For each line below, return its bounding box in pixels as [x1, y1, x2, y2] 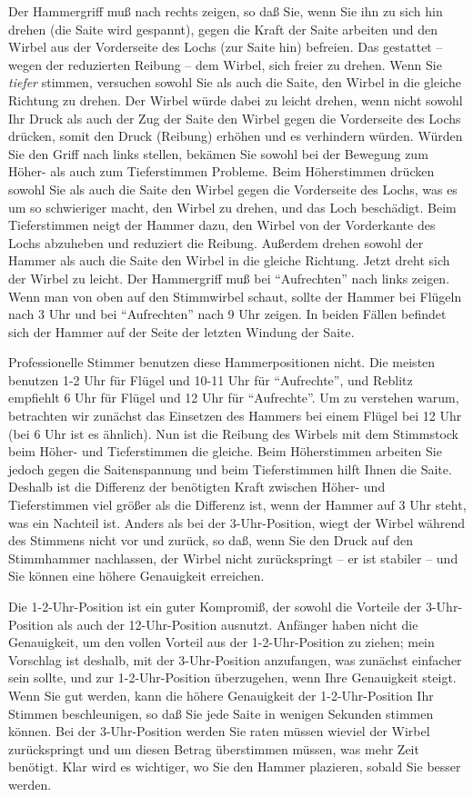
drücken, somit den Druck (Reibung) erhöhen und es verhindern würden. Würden [8, 126, 463, 145]
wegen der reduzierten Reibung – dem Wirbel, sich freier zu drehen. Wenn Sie [8, 55, 442, 74]
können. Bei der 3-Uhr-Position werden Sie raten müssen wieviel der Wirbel [8, 722, 430, 741]
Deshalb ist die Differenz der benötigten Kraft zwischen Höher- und [8, 477, 386, 496]
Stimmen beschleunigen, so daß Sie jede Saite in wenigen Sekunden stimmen [8, 703, 434, 722]
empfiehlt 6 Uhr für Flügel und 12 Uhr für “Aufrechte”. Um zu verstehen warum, [8, 388, 459, 407]
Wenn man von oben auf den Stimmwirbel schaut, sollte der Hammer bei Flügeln [8, 286, 462, 305]
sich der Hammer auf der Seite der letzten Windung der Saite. [8, 322, 355, 341]
